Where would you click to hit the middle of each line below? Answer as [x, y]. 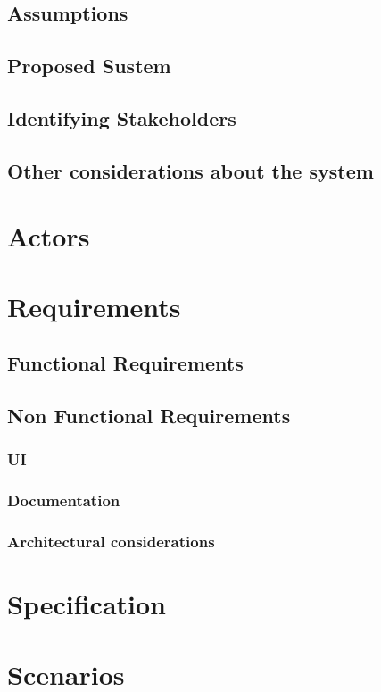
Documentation [64, 500]
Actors [49, 236]
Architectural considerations [111, 542]
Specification [87, 604]
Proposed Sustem [89, 66]
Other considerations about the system [190, 170]
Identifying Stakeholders [122, 117]
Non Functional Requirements [149, 416]
